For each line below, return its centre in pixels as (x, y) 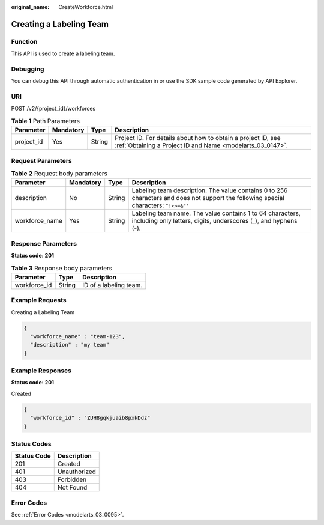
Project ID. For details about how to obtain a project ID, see (198, 138)
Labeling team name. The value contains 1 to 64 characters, (216, 213)
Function (24, 41)
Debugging (28, 69)
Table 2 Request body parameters (59, 174)
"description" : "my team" (70, 345)
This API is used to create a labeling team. (63, 53)
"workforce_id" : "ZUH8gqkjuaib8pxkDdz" (90, 418)
